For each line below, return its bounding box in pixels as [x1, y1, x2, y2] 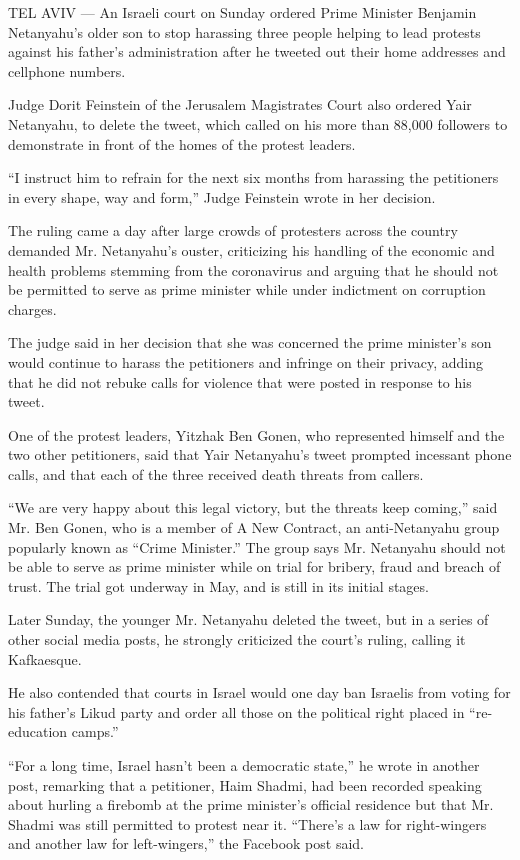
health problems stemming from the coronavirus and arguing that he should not [8, 259, 499, 280]
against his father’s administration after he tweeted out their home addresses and [8, 41, 506, 62]
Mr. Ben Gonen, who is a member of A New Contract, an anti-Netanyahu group [8, 517, 500, 538]
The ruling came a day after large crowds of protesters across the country [8, 220, 458, 241]
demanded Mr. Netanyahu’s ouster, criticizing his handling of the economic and [8, 239, 495, 260]
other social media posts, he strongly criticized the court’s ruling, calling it [8, 629, 466, 650]
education [8, 721, 68, 742]
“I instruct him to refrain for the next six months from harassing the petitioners [8, 167, 499, 188]
